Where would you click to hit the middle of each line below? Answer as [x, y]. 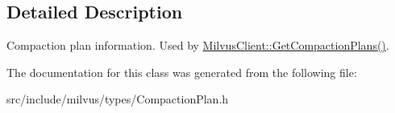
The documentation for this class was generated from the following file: [182, 72]
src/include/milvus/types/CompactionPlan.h [118, 99]
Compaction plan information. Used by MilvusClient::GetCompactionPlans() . [198, 45]
